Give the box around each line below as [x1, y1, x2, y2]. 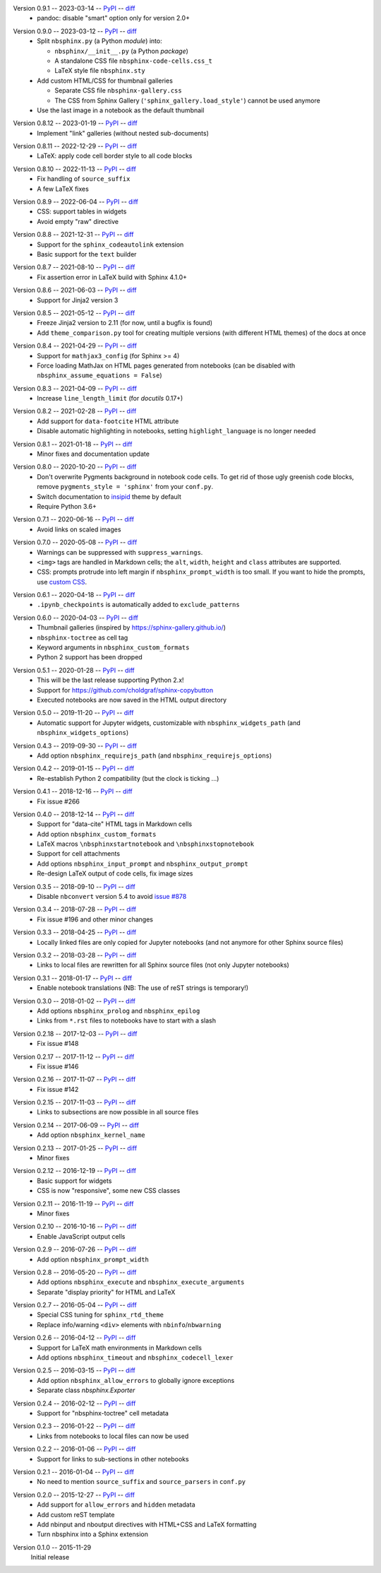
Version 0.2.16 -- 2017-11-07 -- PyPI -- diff [13, 1075, 136, 1084]
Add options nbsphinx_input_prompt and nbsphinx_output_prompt [37, 859, 248, 868]
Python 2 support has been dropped [37, 653, 143, 661]
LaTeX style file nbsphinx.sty [54, 66, 145, 75]
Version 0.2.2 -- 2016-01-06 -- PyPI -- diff [13, 1445, 136, 1454]
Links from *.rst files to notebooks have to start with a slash [37, 1016, 217, 1025]
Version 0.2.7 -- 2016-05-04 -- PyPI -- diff [13, 1301, 137, 1309]
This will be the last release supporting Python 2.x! [37, 676, 184, 685]
